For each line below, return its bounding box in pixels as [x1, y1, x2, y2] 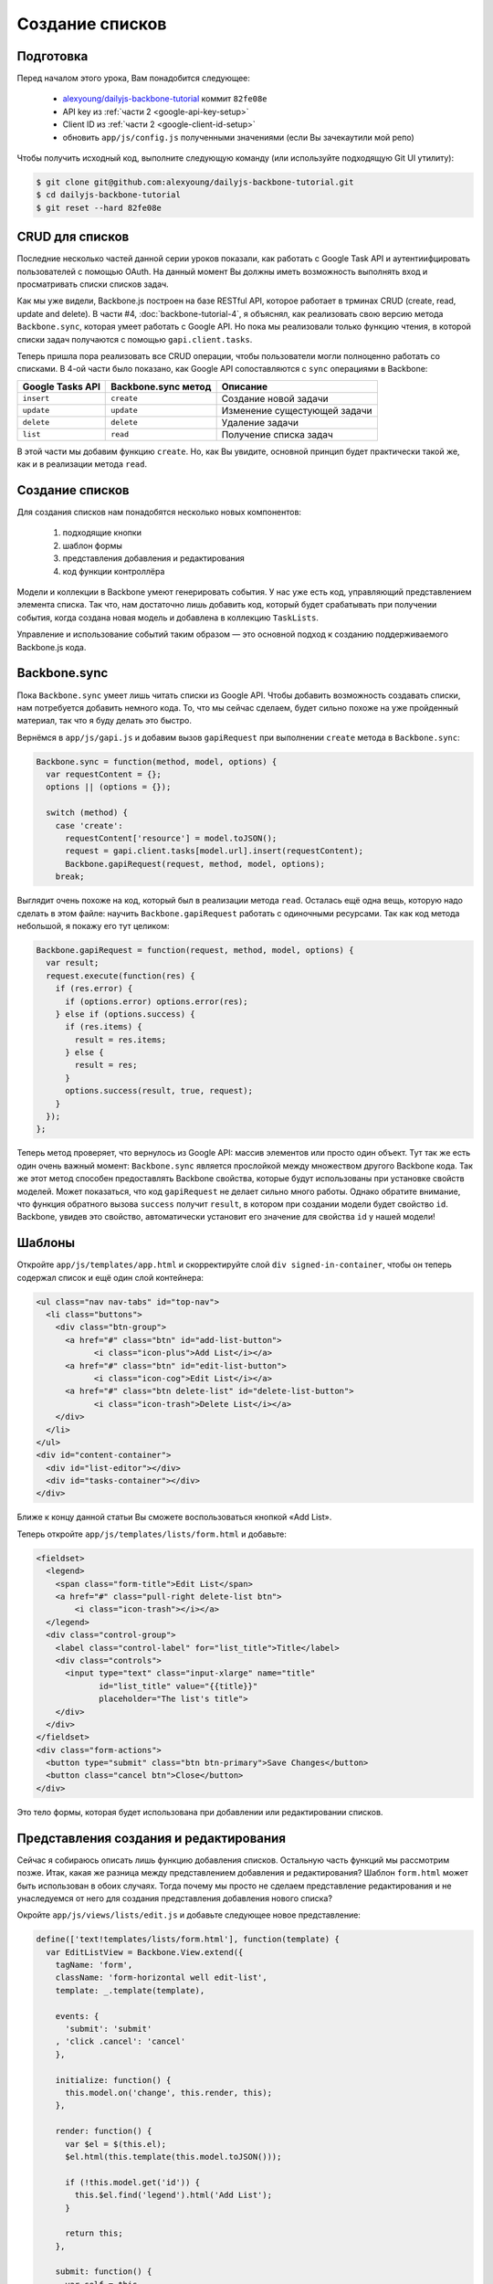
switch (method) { [46, 808, 128, 818]
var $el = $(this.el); [65, 2139, 167, 2149]
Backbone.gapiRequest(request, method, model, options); [65, 859, 326, 869]
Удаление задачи [221, 416, 299, 428]
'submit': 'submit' [65, 2024, 152, 2035]
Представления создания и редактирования [16, 1830, 287, 1845]
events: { [55, 2011, 100, 2021]
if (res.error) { [55, 983, 133, 994]
